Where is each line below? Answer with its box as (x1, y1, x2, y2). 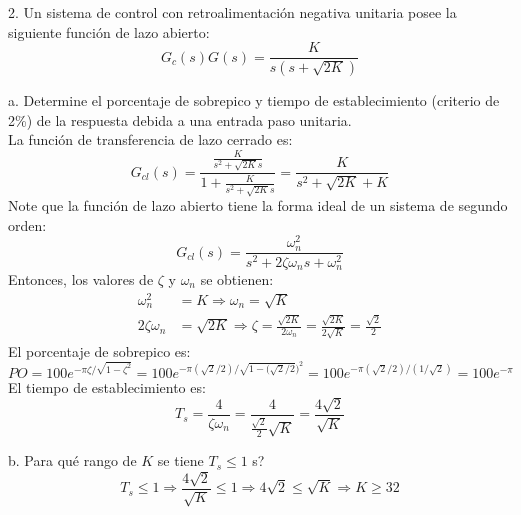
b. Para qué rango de (8, 450, 137, 471)
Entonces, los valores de (8, 268, 154, 289)
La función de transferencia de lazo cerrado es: (8, 129, 293, 150)
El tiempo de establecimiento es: (8, 376, 206, 397)
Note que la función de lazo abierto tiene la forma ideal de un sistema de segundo (8, 195, 508, 216)
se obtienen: (200, 268, 274, 289)
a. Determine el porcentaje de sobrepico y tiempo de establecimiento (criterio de (8, 90, 500, 111)
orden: (8, 214, 47, 235)
